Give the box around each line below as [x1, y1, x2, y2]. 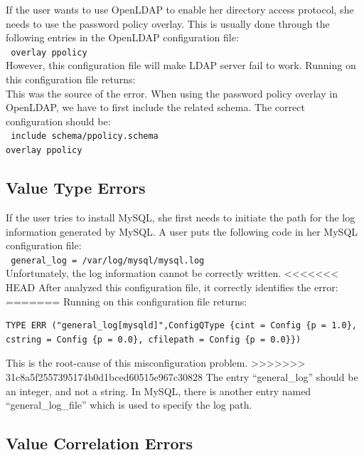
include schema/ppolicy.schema [11, 131, 159, 142]
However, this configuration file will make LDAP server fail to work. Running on [6, 58, 356, 73]
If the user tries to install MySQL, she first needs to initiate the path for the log [6, 209, 355, 224]
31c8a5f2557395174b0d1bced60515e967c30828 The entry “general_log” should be [6, 369, 358, 384]
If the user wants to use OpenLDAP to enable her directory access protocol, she [6, 2, 354, 16]
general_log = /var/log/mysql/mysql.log [11, 255, 205, 266]
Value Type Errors [6, 177, 146, 199]
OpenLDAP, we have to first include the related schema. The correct [6, 100, 305, 115]
